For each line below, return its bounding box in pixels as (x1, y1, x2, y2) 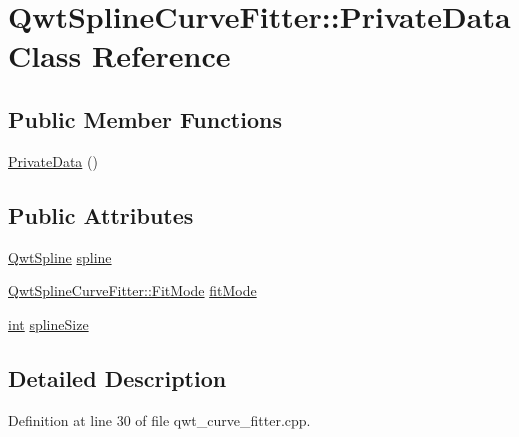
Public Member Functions (8, 103, 282, 134)
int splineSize (8, 313, 89, 334)
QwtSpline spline (8, 246, 112, 267)
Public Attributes (8, 199, 194, 230)
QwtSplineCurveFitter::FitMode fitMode (8, 280, 257, 301)
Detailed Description (8, 362, 227, 393)
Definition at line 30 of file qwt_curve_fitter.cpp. (8, 409, 311, 430)
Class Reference (8, 35, 231, 76)
